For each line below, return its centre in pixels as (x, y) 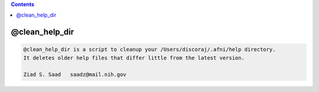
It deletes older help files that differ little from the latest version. (134, 58)
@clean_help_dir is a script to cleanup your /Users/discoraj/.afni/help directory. (149, 50)
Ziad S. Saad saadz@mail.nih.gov (75, 74)
